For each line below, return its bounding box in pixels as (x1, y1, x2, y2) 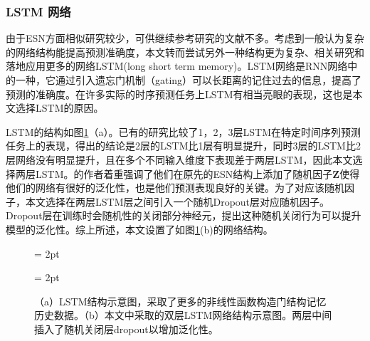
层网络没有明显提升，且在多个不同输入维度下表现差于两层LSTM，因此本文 (6, 152, 353, 167)
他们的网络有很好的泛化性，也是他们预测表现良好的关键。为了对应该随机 (6, 180, 344, 195)
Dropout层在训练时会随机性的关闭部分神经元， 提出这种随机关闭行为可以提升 (6, 208, 361, 223)
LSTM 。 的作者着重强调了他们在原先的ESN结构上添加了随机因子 (35, 166, 333, 181)
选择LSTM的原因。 (15, 100, 104, 115)
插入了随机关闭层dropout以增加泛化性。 (34, 321, 218, 336)
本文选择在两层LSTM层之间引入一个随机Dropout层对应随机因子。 (25, 194, 330, 209)
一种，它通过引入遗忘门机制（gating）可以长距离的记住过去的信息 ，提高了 (15, 73, 362, 87)
